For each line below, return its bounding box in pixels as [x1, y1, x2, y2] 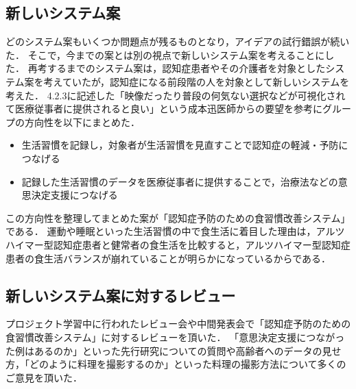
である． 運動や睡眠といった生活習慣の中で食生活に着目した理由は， [5, 224, 316, 238]
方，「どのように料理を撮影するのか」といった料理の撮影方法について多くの [5, 357, 346, 371]
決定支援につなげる [31, 188, 118, 202]
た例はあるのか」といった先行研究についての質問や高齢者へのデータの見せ [5, 343, 342, 357]
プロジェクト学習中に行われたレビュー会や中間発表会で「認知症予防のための [5, 316, 351, 331]
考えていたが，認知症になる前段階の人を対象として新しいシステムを [43, 74, 350, 88]
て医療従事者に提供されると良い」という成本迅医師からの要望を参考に [5, 101, 322, 116]
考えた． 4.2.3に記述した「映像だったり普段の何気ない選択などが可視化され [5, 88, 346, 102]
